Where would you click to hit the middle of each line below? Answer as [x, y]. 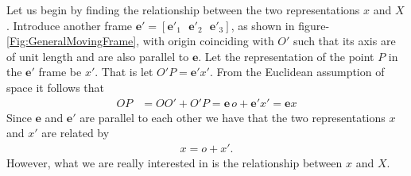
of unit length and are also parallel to [98, 56]
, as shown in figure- [280, 25]
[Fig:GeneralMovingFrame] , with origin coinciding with [140, 41]
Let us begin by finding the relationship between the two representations [183, 10]
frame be [60, 72]
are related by [76, 133]
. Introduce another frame [70, 25]
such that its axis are [345, 41]
